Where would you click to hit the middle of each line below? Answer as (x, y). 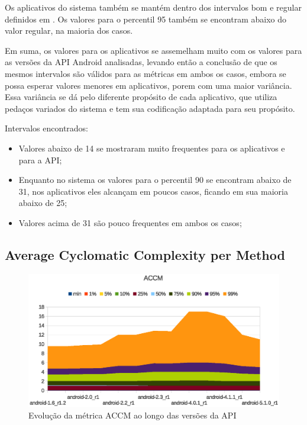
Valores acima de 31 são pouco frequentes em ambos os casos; (130, 222)
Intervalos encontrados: (47, 128)
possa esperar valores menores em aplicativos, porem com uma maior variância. (148, 85)
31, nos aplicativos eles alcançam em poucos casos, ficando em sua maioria (153, 191)
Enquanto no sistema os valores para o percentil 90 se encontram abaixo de (155, 180)
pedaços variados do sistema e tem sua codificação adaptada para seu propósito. (150, 108)
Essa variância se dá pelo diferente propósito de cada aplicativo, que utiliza (141, 97)
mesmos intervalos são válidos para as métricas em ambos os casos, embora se (146, 73)
